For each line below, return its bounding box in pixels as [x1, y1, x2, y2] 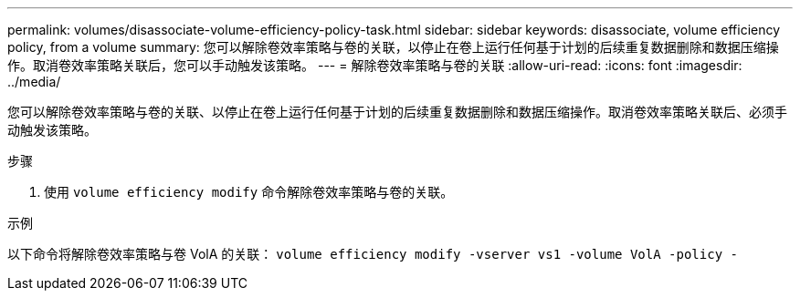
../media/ [7, 74, 61, 89]
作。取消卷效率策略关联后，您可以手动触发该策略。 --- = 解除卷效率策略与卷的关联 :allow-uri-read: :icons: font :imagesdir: [7, 57, 742, 73]
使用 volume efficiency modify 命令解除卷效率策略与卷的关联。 [44, 184, 454, 200]
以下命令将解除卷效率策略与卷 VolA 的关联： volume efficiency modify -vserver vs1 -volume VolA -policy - [7, 246, 738, 262]
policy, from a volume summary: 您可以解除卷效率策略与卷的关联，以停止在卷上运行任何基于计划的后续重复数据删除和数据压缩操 [7, 39, 779, 55]
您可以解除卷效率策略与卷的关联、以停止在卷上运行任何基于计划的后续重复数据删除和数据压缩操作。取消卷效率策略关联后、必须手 [7, 104, 787, 119]
